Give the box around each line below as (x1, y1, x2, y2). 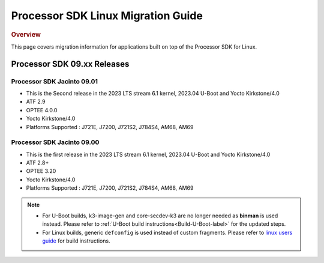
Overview (11, 30, 41, 38)
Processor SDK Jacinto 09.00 (11, 138, 100, 147)
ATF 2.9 (26, 98, 46, 105)
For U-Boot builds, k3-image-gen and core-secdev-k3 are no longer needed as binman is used (42, 212, 278, 219)
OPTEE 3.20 (26, 168, 56, 175)
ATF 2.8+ (26, 159, 49, 166)
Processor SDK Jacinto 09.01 (11, 77, 98, 85)
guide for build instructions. (42, 237, 110, 244)
